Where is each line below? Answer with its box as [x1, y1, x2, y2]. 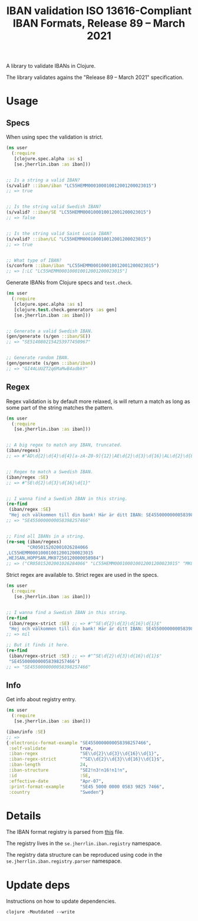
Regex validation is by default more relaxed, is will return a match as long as [6, 398, 190, 405]
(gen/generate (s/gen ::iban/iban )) [6, 361, 96, 367]
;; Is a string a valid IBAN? [6, 177, 81, 183]
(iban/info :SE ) [6, 729, 46, 735]
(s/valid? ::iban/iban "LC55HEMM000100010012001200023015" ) [6, 183, 157, 189]
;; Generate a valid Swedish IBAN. [6, 328, 94, 334]
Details [6, 809, 41, 823]
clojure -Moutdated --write [6, 909, 75, 915]
